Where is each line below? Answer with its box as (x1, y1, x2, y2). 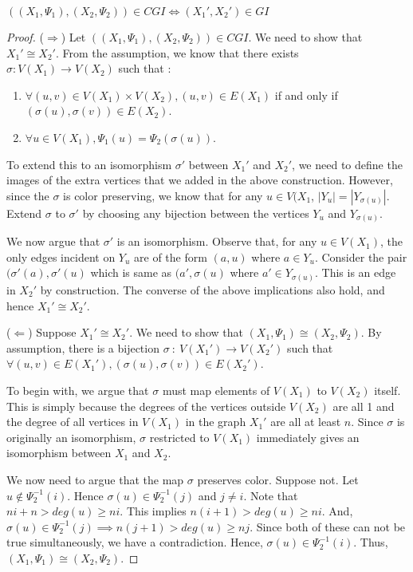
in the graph (185, 413, 246, 430)
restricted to (149, 428, 210, 445)
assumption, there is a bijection (6, 339, 159, 356)
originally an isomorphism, (6, 428, 136, 445)
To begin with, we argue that (6, 381, 149, 398)
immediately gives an (256, 428, 360, 445)
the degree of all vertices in (6, 413, 139, 430)
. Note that (243, 487, 298, 503)
